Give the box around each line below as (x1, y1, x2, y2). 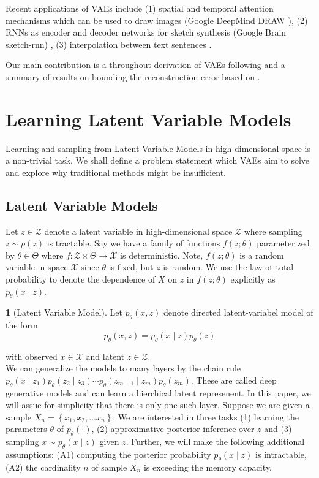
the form (6, 319, 38, 332)
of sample (91, 460, 127, 473)
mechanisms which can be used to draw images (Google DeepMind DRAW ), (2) (6, 13, 308, 26)
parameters (6, 422, 47, 435)
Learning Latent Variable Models (6, 106, 291, 131)
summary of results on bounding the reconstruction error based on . (6, 70, 260, 83)
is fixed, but (108, 260, 154, 273)
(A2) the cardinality (6, 460, 81, 473)
